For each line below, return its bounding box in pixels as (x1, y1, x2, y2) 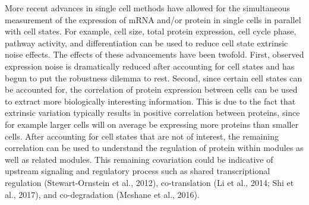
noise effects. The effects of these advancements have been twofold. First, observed (5, 48, 304, 61)
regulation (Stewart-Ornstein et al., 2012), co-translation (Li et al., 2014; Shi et (5, 176, 294, 188)
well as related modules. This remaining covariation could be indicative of (5, 153, 273, 165)
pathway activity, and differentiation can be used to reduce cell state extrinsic (5, 36, 288, 49)
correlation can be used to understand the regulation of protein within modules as (5, 141, 304, 154)
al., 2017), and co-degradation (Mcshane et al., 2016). (5, 188, 200, 200)
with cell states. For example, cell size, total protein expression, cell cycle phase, (5, 25, 297, 37)
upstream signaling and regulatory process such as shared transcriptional (5, 165, 270, 177)
